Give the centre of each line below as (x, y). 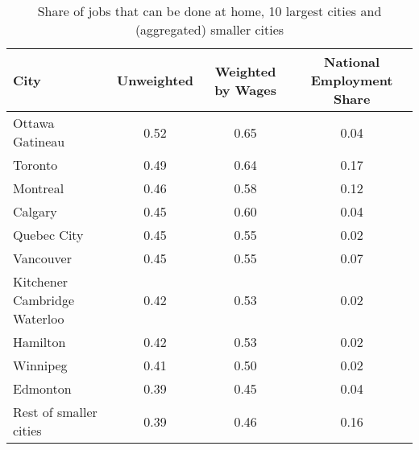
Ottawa (34, 123)
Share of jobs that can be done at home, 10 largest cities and (209, 11)
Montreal (39, 188)
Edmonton (42, 388)
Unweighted (155, 80)
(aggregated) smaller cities (209, 29)
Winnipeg (40, 365)
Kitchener (41, 281)
